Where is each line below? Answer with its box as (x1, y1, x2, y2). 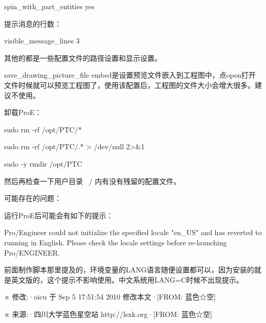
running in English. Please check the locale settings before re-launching (4, 237, 227, 247)
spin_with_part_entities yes (4, 1, 95, 11)
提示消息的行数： (4, 18, 61, 29)
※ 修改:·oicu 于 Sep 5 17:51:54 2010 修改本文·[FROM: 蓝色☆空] (4, 291, 216, 302)
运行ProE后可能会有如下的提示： (4, 210, 114, 220)
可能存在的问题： (4, 193, 61, 203)
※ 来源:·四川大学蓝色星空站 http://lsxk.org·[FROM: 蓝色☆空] (4, 308, 212, 319)
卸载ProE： (4, 107, 42, 118)
